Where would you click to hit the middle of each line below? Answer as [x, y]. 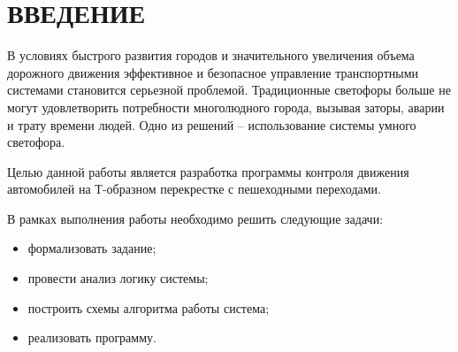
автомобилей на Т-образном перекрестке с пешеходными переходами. [194, 189]
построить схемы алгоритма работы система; [149, 307]
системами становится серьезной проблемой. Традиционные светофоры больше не [229, 90]
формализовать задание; [92, 248]
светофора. [36, 142]
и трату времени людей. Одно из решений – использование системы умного [212, 124]
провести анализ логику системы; [118, 278]
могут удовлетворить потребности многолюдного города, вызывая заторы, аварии [226, 107]
